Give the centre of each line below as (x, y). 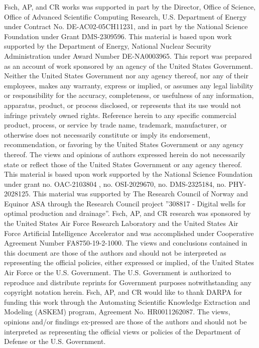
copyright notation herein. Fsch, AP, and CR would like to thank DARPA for (123, 292)
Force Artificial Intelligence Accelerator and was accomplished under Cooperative (129, 233)
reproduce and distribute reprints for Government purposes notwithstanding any (128, 282)
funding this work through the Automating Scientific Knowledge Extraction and (127, 302)
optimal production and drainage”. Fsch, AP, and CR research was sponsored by (127, 213)
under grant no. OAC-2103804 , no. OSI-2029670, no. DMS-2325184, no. (115, 184)
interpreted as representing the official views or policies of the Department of (122, 331)
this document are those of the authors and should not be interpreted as (115, 252)
